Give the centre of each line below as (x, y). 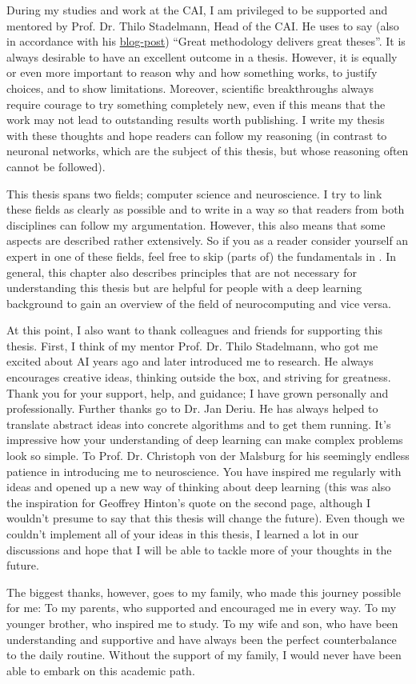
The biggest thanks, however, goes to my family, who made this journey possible (204, 592)
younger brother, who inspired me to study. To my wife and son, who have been (202, 623)
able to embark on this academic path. (101, 670)
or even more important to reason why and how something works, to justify (192, 72)
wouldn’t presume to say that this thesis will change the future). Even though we (206, 518)
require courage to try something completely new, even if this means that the (196, 104)
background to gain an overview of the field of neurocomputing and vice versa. (199, 303)
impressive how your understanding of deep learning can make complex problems (205, 440)
